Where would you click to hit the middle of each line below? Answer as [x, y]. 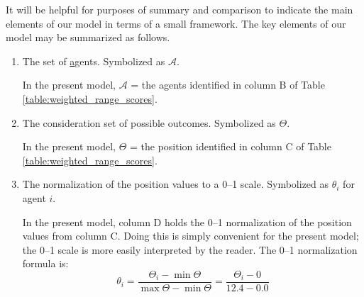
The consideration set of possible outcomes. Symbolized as [149, 122]
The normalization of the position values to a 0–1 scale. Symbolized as [176, 184]
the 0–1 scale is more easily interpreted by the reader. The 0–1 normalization [190, 249]
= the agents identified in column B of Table [228, 85]
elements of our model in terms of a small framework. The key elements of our [176, 23]
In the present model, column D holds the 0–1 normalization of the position [187, 222]
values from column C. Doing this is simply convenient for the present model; [191, 236]
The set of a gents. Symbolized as [94, 61]
